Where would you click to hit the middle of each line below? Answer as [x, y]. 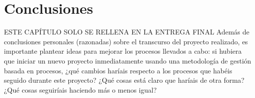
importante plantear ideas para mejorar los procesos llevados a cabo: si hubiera [123, 51]
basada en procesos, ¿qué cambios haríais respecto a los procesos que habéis [118, 70]
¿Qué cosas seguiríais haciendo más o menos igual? [80, 89]
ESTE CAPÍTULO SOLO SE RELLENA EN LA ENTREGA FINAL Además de [127, 32]
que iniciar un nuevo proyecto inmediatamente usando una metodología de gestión [128, 60]
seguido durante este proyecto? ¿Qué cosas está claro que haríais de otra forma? [124, 80]
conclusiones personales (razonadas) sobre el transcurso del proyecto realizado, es [126, 41]
